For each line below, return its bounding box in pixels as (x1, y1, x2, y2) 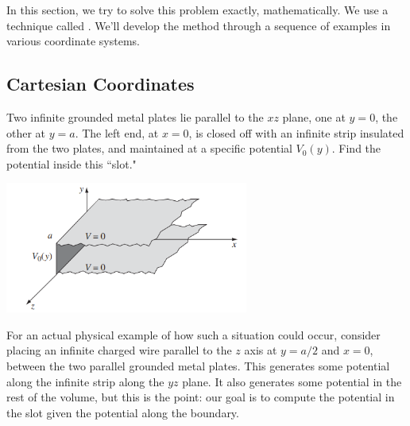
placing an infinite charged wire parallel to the (6, 342, 232, 358)
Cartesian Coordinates (6, 72, 195, 96)
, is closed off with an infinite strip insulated (188, 124, 404, 141)
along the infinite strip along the (6, 373, 164, 389)
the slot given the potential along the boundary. (6, 404, 239, 420)
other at (6, 124, 46, 141)
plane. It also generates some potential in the (182, 373, 402, 389)
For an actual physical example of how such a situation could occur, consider (6, 326, 381, 343)
